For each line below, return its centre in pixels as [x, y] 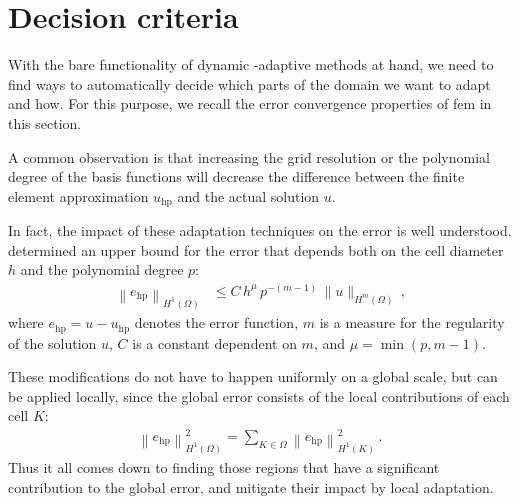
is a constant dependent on [214, 342]
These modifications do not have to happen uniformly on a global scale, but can [253, 376]
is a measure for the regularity [412, 322]
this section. [45, 122]
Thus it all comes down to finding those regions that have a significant [224, 467]
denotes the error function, [216, 322]
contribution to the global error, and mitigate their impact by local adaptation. [251, 486]
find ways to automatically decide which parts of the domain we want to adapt [249, 83]
